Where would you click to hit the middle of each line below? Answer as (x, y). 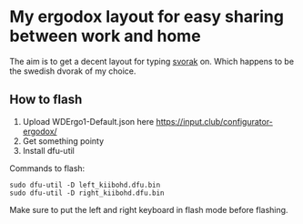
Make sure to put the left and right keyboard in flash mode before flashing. (149, 209)
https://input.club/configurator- (214, 121)
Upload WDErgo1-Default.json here (88, 121)
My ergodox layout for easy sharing (147, 17)
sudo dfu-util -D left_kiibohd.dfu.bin (85, 185)
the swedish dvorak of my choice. (73, 71)
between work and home (106, 36)
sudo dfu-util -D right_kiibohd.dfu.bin (87, 193)
